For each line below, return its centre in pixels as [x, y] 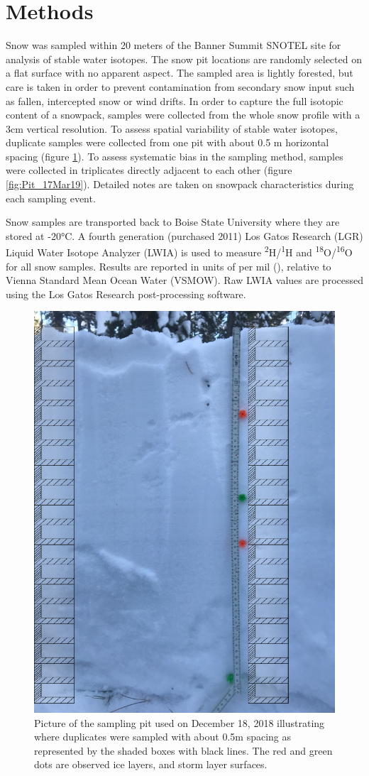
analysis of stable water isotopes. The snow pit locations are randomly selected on [184, 59]
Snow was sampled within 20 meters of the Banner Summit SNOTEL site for [174, 45]
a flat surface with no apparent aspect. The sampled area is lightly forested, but [180, 73]
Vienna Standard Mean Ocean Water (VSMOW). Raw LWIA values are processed [184, 280]
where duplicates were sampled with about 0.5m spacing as [163, 737]
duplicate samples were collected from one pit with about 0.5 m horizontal [167, 142]
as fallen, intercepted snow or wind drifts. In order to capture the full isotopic [175, 100]
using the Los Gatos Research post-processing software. [126, 294]
